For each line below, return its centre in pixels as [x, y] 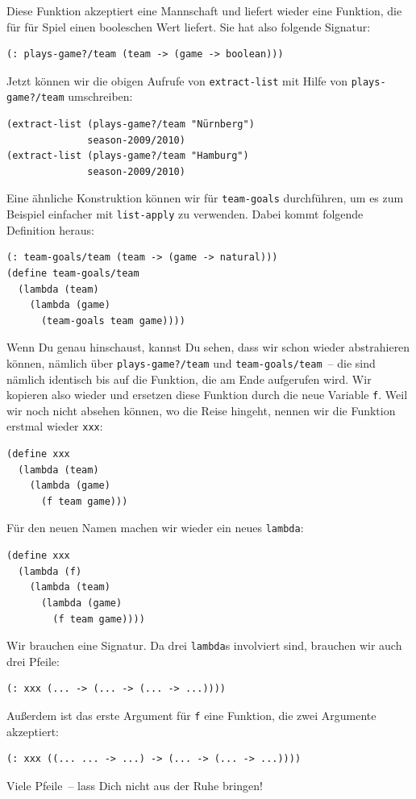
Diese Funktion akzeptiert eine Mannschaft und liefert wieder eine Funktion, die [204, 10]
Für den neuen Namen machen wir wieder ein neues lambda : [155, 528]
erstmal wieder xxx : [55, 426]
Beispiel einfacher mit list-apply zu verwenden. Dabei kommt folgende [185, 214]
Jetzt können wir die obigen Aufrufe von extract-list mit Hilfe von [177, 80]
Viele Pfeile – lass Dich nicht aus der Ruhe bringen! [135, 785]
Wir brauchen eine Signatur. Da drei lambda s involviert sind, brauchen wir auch [204, 645]
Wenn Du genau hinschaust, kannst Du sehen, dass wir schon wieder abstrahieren [208, 347]
